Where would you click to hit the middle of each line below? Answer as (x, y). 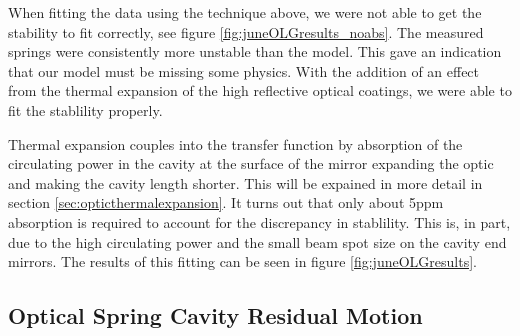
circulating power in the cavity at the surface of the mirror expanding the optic (251, 163)
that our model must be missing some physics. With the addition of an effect (244, 70)
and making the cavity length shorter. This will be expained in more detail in (245, 182)
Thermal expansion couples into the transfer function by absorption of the (235, 143)
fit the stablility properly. (85, 109)
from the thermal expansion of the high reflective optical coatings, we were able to (260, 90)
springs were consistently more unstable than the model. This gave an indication (255, 51)
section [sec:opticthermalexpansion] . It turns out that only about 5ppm (226, 202)
